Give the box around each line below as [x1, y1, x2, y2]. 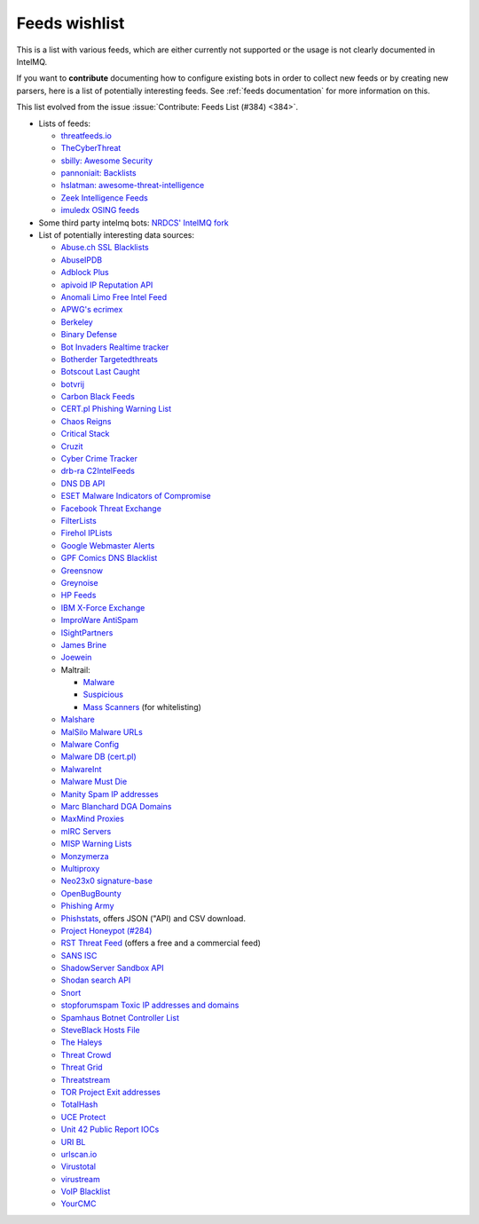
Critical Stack [60, 429, 110, 439]
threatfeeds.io [60, 130, 113, 141]
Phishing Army [60, 901, 114, 912]
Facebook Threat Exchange [60, 502, 161, 514]
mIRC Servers [60, 825, 112, 836]
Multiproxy [60, 863, 100, 873]
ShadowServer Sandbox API [60, 963, 164, 974]
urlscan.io [60, 1149, 98, 1159]
